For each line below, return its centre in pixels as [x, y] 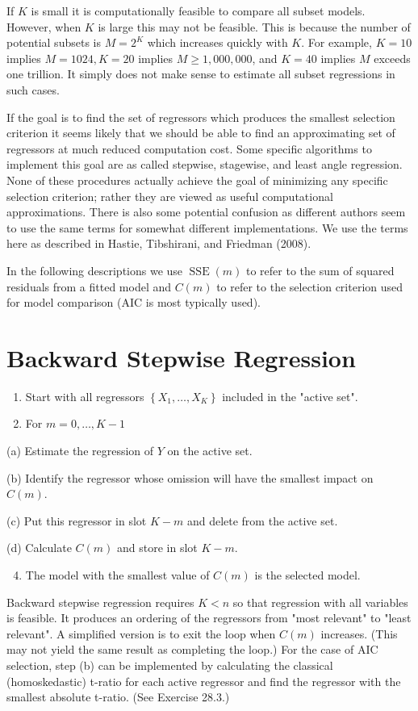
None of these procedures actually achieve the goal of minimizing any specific [197, 180]
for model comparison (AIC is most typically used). [134, 302]
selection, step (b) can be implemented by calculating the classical [170, 665]
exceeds [392, 58]
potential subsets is [54, 42]
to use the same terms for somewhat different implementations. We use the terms [207, 227]
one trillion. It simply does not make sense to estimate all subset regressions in [201, 74]
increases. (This [359, 633]
